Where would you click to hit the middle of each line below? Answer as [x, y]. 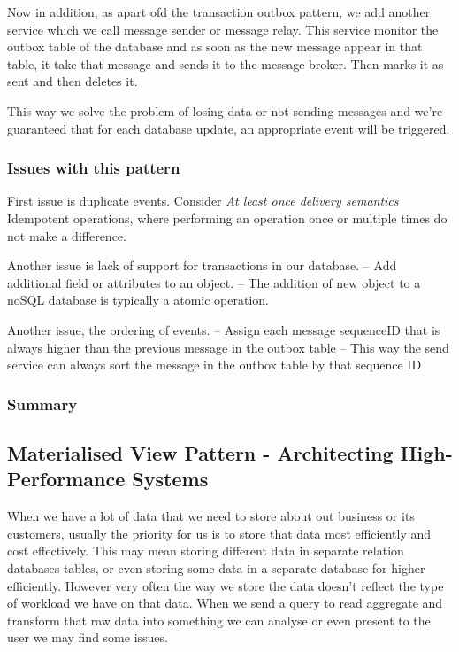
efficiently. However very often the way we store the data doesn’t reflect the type [226, 585]
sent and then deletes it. [73, 81]
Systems [170, 479]
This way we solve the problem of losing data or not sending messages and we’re [225, 110]
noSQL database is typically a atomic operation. [138, 300]
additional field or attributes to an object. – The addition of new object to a [214, 282]
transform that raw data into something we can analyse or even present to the [219, 620]
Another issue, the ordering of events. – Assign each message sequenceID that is [224, 329]
